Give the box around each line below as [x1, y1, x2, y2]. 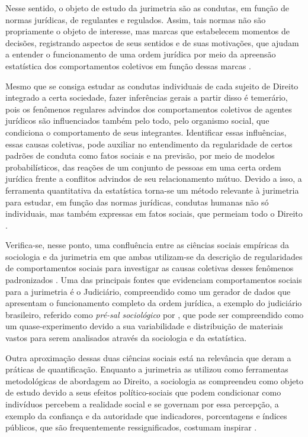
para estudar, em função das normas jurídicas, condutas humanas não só [5, 195, 269, 208]
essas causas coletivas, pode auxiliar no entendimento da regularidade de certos [5, 137, 293, 150]
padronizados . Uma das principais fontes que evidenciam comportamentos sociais [5, 274, 302, 286]
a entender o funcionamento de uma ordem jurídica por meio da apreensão [5, 48, 276, 60]
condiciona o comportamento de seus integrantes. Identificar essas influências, [5, 126, 287, 138]
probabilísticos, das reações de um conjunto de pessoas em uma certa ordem [5, 160, 281, 173]
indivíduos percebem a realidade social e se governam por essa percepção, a [5, 398, 279, 410]
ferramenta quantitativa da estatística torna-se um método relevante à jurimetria [5, 184, 299, 196]
